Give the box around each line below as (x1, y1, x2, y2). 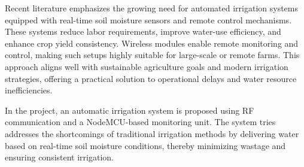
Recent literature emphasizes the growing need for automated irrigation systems (5, 2, 298, 14)
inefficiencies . (5, 84, 53, 96)
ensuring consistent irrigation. (5, 151, 114, 163)
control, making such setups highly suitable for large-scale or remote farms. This (5, 48, 300, 61)
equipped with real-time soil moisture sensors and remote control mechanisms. (5, 13, 292, 26)
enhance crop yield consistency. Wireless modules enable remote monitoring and (5, 37, 299, 49)
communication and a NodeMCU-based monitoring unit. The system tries (5, 116, 276, 128)
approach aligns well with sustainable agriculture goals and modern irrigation (5, 60, 288, 72)
